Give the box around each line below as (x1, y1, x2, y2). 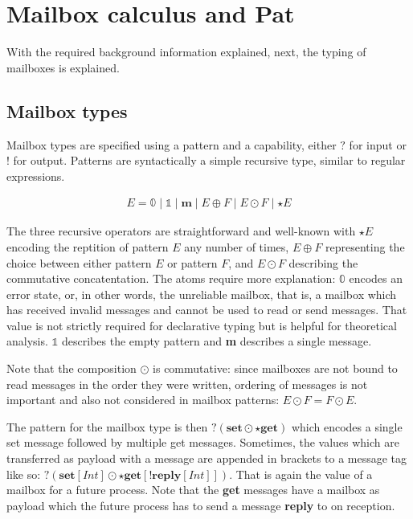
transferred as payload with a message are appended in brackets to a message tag (6, 450, 407, 467)
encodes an (349, 270, 403, 287)
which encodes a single (291, 418, 403, 435)
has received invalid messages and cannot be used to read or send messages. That (6, 301, 407, 318)
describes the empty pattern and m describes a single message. (62, 333, 372, 349)
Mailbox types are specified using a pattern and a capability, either (6, 136, 337, 153)
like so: (6, 465, 41, 482)
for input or (349, 136, 407, 153)
